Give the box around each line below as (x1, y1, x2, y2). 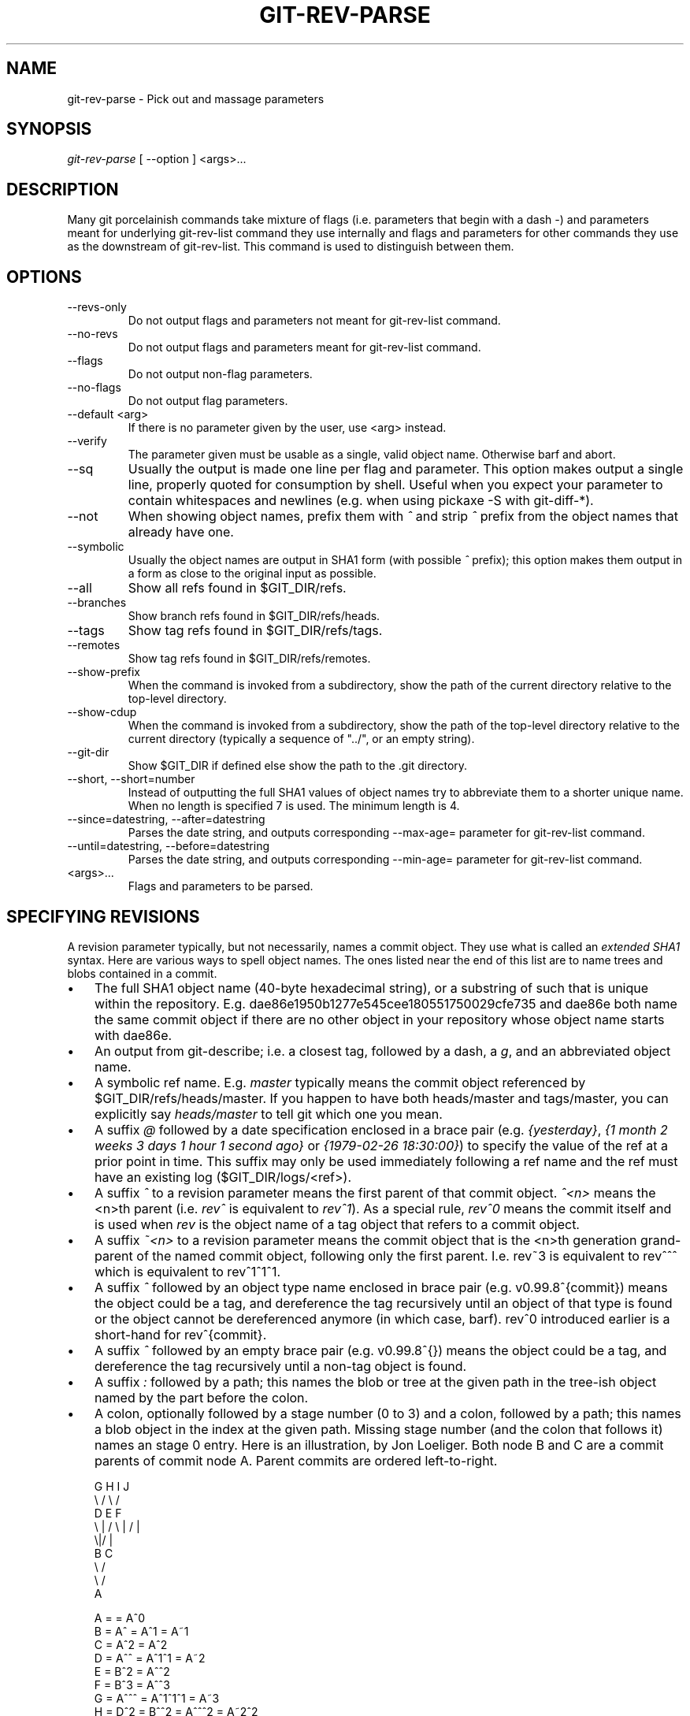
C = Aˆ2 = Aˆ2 (94, 1637, 168, 1651)
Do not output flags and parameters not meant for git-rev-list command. (128, 314, 501, 328)
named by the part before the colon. (95, 1389, 309, 1406)
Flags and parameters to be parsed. (128, 879, 313, 893)
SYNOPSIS (6, 119, 92, 139)
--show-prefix (67, 665, 140, 679)
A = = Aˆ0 (94, 1610, 146, 1625)
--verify (67, 434, 107, 448)
